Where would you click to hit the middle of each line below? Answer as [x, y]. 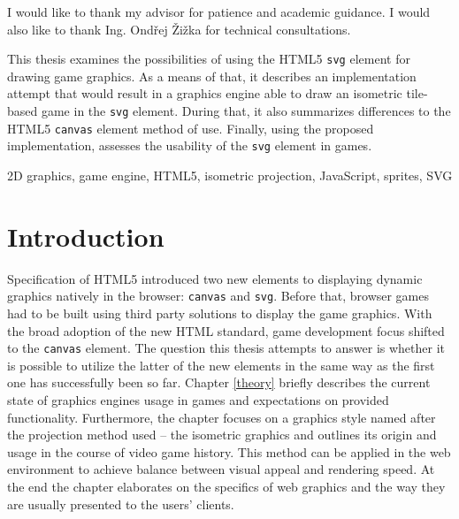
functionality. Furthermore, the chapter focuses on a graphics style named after [222, 417]
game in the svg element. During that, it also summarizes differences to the [246, 111]
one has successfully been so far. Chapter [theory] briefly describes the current [219, 382]
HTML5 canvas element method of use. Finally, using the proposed [191, 128]
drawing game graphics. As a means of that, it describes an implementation [212, 76]
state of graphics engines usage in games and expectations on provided [198, 400]
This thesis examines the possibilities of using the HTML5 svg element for [209, 59]
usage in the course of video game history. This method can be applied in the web [229, 451]
